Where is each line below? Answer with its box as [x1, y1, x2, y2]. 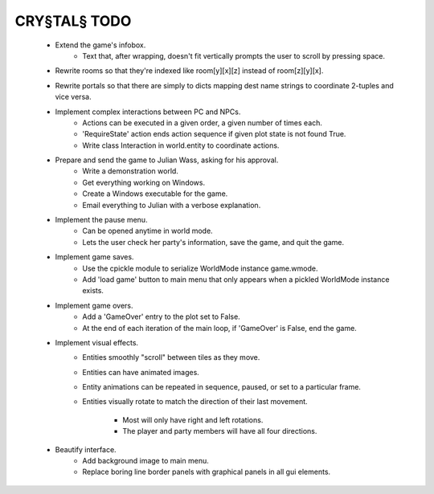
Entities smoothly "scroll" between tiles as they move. [82, 353, 260, 362]
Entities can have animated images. [82, 367, 200, 377]
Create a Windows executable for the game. [82, 189, 228, 198]
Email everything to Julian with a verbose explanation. [82, 200, 261, 210]
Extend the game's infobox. [55, 40, 146, 50]
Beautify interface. [55, 444, 117, 454]
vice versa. [55, 92, 92, 102]
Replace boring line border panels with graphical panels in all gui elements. [82, 467, 331, 477]
